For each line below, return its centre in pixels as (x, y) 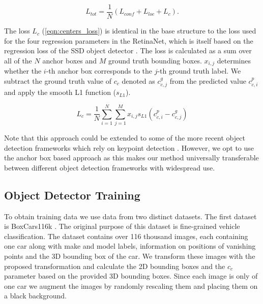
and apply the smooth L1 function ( (60, 92)
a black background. (35, 296)
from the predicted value (208, 80)
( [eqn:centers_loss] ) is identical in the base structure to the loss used (149, 31)
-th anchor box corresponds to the (99, 71)
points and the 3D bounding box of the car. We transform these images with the (130, 256)
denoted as (138, 80)
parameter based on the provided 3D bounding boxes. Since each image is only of (131, 276)
